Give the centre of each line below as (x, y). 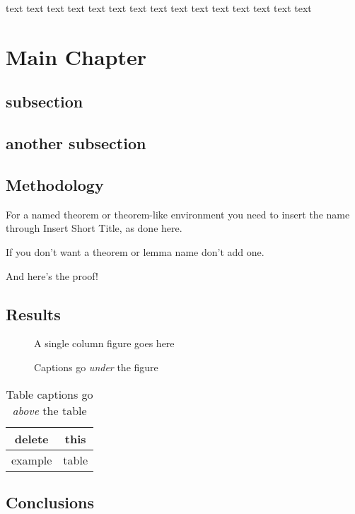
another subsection (76, 143)
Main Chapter (76, 56)
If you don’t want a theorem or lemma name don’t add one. (135, 251)
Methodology (55, 184)
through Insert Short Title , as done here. (94, 228)
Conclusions (50, 502)
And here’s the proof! (52, 275)
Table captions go (50, 394)
